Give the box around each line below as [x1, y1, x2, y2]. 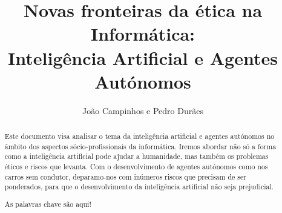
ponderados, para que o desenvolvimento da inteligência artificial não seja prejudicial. [4, 181, 274, 192]
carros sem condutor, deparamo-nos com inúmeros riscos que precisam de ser [4, 171, 246, 181]
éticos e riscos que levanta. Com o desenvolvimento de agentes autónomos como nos [4, 161, 268, 172]
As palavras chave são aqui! [4, 198, 91, 209]
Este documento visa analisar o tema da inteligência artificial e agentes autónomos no [4, 131, 275, 141]
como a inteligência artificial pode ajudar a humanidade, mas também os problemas [4, 151, 269, 161]
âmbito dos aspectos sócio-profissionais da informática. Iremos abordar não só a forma [4, 141, 277, 151]
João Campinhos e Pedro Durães [82, 104, 203, 117]
